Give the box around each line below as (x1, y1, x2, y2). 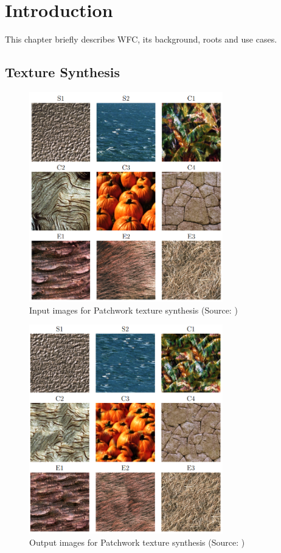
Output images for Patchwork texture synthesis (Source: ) (29, 536, 245, 549)
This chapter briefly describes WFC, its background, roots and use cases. (5, 33, 277, 46)
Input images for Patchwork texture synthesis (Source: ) (29, 303, 238, 316)
